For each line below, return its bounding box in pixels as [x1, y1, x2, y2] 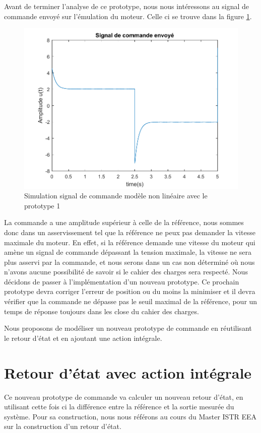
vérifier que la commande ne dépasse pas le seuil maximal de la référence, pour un [4, 296, 257, 307]
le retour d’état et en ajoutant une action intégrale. [4, 332, 162, 343]
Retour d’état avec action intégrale [4, 362, 252, 383]
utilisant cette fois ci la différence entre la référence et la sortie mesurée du [4, 401, 234, 412]
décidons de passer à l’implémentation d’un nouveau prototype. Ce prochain [4, 276, 239, 286]
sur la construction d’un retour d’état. [4, 421, 121, 431]
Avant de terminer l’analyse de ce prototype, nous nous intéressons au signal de [4, 1, 249, 11]
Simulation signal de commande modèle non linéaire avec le [24, 190, 208, 201]
